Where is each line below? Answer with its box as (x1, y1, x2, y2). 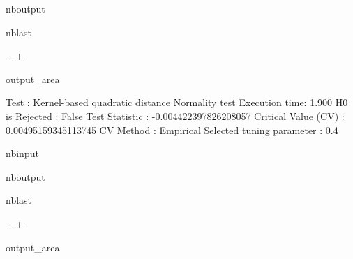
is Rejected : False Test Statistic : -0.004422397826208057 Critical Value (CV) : (6, 108, 345, 123)
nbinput (6, 146, 39, 161)
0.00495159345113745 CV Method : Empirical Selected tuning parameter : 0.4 (6, 122, 338, 137)
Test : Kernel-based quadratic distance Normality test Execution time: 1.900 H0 (6, 95, 348, 110)
